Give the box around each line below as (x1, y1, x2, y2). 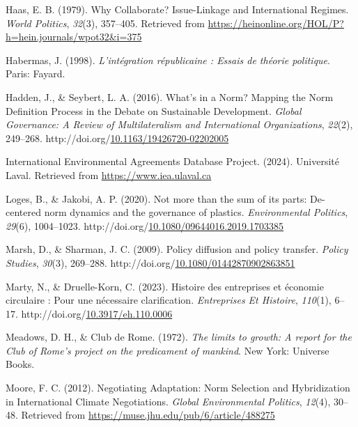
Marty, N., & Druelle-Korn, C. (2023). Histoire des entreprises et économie (6, 279, 324, 293)
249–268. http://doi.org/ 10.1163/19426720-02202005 (6, 130, 229, 145)
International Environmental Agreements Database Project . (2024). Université (6, 154, 340, 169)
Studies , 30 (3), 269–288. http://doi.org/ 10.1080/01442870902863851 (6, 255, 295, 270)
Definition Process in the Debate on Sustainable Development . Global (6, 103, 302, 118)
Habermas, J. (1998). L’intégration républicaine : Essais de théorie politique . (6, 52, 330, 67)
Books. (6, 357, 35, 371)
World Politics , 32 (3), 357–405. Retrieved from (6, 15, 205, 30)
